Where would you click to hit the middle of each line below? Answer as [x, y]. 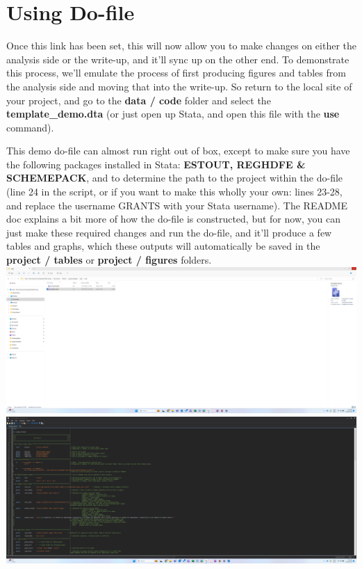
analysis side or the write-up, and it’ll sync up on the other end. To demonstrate [178, 59]
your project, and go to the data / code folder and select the [139, 100]
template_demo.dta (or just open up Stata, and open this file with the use [173, 114]
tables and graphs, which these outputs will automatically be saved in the [163, 246]
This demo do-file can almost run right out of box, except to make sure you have [178, 151]
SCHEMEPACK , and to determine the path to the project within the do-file [175, 178]
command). [30, 127]
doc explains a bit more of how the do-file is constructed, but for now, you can [174, 219]
